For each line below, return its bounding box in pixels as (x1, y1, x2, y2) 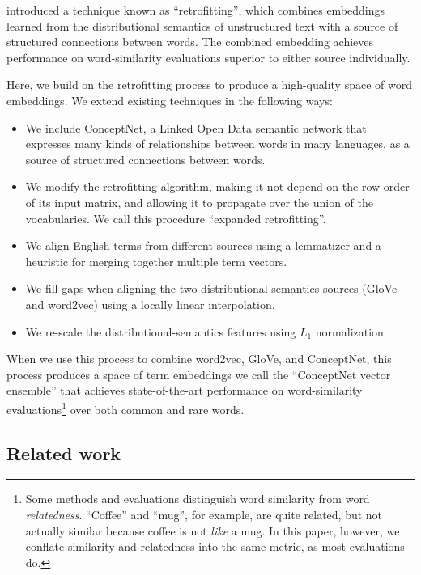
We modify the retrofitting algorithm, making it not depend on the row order (25, 178, 410, 195)
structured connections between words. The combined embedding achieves (6, 33, 374, 50)
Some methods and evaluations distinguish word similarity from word (25, 490, 370, 507)
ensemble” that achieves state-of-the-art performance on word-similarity (6, 382, 363, 399)
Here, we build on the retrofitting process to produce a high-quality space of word (6, 76, 412, 93)
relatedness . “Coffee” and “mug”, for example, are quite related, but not (25, 505, 383, 522)
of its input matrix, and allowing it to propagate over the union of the (25, 193, 373, 210)
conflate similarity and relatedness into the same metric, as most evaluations (25, 538, 405, 555)
